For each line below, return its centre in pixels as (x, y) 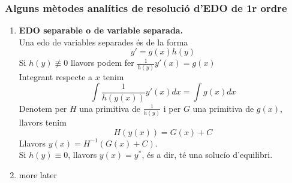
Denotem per (43, 108)
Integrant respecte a (56, 76)
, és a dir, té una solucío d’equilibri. (207, 155)
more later (38, 175)
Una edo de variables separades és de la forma (103, 42)
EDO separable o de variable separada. (101, 30)
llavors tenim (43, 122)
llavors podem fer (102, 62)
